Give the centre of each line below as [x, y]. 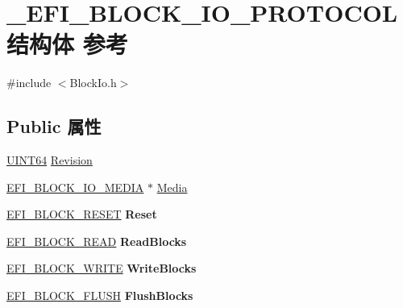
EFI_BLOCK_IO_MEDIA [75, 187]
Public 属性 [54, 126]
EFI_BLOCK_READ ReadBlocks [97, 241]
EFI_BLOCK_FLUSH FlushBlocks [100, 296]
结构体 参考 [67, 44]
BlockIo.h [93, 83]
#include [29, 83]
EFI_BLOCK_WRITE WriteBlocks [102, 268]
